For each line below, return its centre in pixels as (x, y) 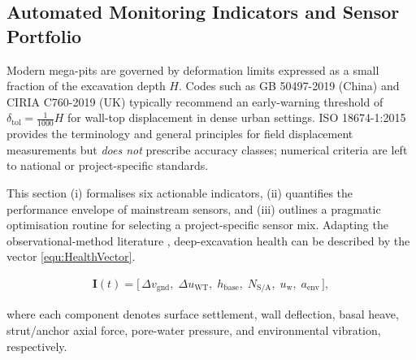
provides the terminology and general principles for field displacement (180, 134)
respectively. (37, 346)
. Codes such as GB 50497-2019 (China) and (289, 86)
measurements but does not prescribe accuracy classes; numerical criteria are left (207, 149)
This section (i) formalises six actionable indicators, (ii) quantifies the (180, 192)
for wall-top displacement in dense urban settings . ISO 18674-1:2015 (237, 117)
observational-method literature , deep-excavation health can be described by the (208, 240)
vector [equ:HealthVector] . (71, 256)
